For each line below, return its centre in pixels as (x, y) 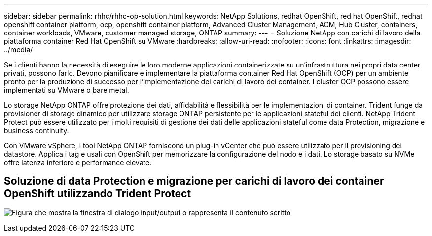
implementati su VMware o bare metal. (67, 90)
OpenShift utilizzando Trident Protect (98, 194)
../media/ (18, 50)
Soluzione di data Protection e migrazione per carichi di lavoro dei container (194, 181)
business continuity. (36, 130)
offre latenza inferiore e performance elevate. (78, 162)
